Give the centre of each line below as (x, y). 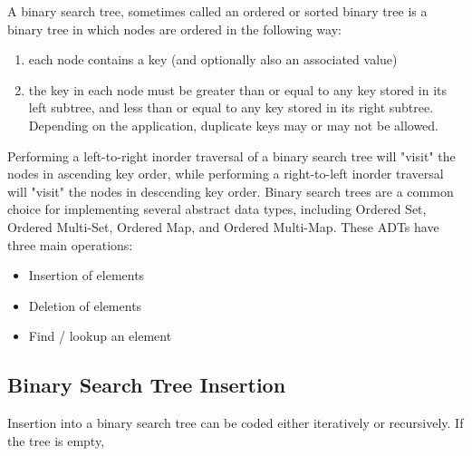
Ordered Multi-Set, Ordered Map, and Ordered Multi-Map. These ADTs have (223, 226)
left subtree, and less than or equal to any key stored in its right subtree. (231, 107)
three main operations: (70, 244)
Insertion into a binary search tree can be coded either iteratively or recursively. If (236, 423)
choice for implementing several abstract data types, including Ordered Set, (217, 209)
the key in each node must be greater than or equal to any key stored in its (237, 89)
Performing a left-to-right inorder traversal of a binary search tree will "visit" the (231, 155)
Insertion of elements (87, 275)
